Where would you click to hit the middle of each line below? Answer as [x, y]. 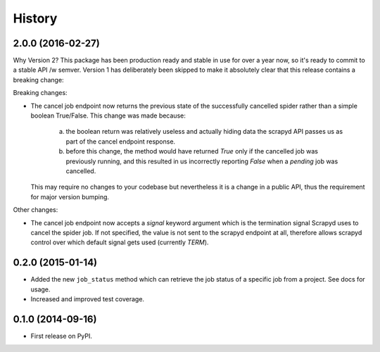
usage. [40, 289]
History [35, 18]
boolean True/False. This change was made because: [108, 115]
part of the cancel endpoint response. [121, 142]
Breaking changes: [40, 93]
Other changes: [36, 210]
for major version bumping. [70, 196]
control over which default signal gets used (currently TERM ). [120, 242]
